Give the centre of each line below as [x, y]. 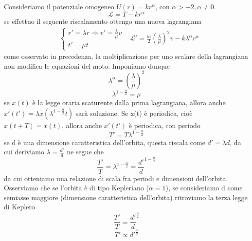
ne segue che [85, 152]
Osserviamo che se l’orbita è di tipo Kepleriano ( [76, 188]
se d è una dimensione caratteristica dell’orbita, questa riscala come [105, 142]
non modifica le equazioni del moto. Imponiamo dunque [87, 65]
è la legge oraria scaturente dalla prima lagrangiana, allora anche [129, 102]
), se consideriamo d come [204, 188]
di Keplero [19, 207]
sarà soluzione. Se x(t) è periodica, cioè [134, 113]
